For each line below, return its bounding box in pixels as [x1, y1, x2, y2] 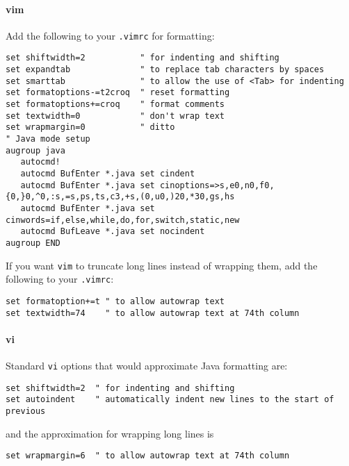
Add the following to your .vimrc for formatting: [6, 28, 215, 42]
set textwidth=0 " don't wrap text [6, 110, 225, 121]
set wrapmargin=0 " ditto [6, 122, 175, 133]
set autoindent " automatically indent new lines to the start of [6, 394, 334, 405]
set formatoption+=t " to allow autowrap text [6, 296, 225, 306]
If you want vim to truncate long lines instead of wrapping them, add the [6, 258, 318, 272]
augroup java [6, 145, 65, 156]
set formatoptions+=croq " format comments [6, 99, 225, 110]
